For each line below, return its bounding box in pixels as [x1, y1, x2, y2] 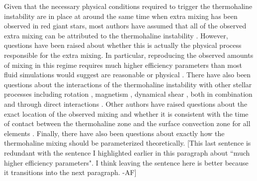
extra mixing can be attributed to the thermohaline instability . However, [4, 30, 228, 40]
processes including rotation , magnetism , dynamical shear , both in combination [4, 89, 253, 99]
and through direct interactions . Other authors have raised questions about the [4, 98, 248, 109]
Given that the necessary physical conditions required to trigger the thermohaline [4, 1, 253, 11]
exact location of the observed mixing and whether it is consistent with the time [4, 108, 249, 119]
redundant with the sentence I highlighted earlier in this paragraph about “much [4, 147, 250, 158]
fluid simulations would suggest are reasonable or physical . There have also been [4, 69, 251, 80]
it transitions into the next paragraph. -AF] [4, 167, 137, 178]
